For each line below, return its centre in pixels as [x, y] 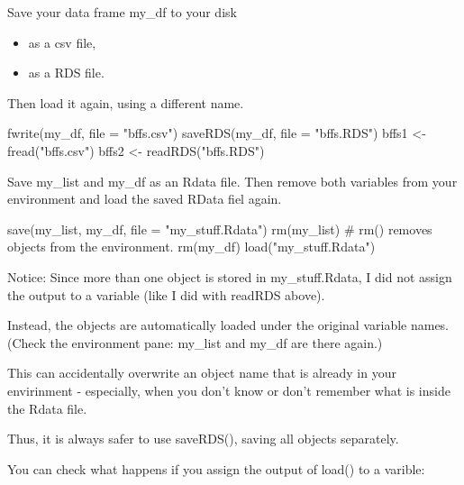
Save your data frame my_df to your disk [122, 12]
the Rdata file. [47, 408]
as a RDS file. [66, 73]
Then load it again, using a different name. [126, 102]
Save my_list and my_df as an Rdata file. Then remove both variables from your [232, 181]
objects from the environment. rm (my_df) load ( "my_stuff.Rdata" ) [191, 247]
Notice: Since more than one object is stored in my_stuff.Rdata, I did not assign [230, 276]
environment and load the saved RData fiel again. [145, 199]
